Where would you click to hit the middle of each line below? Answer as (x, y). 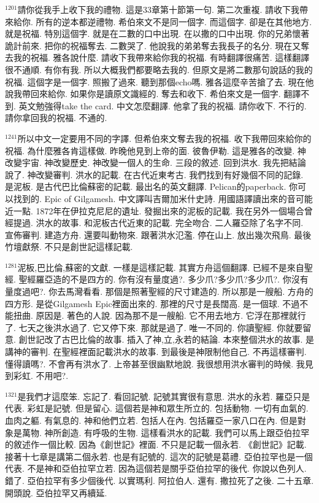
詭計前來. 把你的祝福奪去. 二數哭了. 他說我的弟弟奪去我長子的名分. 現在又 (153, 45)
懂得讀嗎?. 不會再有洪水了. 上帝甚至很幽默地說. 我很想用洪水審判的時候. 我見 (159, 363)
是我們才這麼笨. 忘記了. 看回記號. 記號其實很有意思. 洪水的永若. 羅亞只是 (164, 396)
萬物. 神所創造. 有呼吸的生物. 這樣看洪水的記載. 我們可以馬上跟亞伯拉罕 (166, 432)
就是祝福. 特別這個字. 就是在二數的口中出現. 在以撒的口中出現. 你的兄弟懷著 (157, 33)
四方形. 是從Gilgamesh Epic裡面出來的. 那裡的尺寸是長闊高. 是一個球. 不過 (152, 303)
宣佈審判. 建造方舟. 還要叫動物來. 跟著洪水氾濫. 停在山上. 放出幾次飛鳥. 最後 (158, 234)
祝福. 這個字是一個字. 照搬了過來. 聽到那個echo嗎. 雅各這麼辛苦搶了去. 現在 (155, 81)
